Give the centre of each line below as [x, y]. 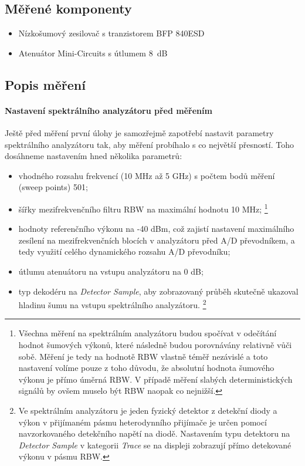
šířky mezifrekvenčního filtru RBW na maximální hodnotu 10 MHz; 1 [143, 208]
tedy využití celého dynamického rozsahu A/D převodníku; [124, 251]
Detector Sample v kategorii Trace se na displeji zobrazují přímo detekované [155, 445]
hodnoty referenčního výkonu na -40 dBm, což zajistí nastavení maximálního [156, 229]
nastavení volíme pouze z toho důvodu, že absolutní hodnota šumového [146, 368]
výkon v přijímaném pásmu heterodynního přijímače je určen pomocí [143, 422]
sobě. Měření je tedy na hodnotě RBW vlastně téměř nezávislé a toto [143, 356]
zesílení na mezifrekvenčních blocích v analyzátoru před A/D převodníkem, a [157, 240]
